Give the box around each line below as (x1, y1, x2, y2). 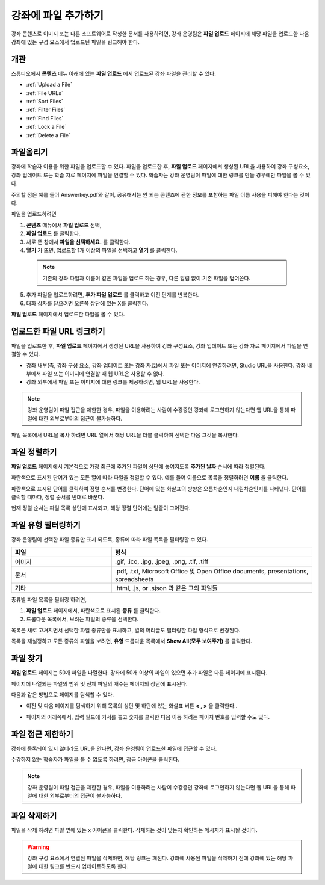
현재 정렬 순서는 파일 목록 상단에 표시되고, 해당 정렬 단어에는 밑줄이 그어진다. (11, 504, 191, 511)
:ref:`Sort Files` (26, 98, 63, 105)
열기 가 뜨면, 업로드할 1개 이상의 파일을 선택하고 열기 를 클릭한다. (26, 247, 178, 254)
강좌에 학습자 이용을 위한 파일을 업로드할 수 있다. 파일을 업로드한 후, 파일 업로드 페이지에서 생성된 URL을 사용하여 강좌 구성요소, (11, 163, 310, 170)
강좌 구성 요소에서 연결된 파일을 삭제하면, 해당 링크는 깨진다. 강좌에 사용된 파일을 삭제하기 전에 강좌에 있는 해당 (27, 854, 287, 862)
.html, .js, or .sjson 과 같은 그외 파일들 (114, 584, 218, 592)
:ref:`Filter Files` (26, 106, 66, 114)
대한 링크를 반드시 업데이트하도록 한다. (38, 863, 129, 870)
